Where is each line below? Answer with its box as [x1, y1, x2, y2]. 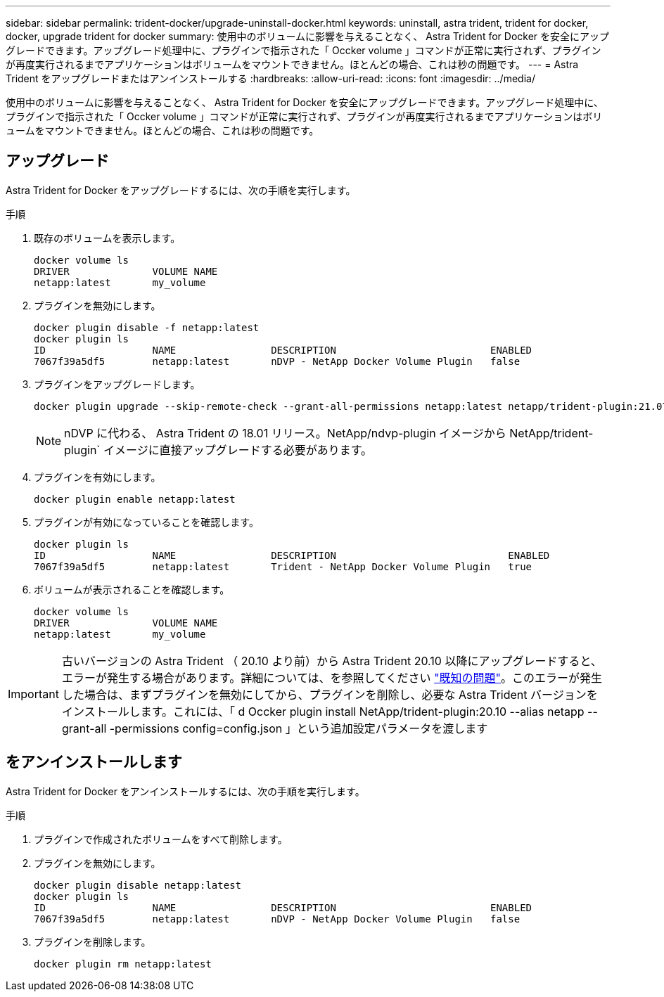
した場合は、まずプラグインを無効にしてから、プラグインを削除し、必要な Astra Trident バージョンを [61, 687, 598, 702]
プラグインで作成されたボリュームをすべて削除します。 [34, 832, 288, 845]
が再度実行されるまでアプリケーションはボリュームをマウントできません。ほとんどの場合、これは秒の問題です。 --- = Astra [6, 58, 579, 70]
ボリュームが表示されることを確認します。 [34, 583, 230, 596]
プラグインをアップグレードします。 [34, 378, 200, 390]
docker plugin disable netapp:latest [34, 879, 242, 891]
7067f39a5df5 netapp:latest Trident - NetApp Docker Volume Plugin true [34, 560, 532, 572]
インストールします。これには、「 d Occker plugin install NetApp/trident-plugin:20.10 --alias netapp [61, 704, 585, 719]
